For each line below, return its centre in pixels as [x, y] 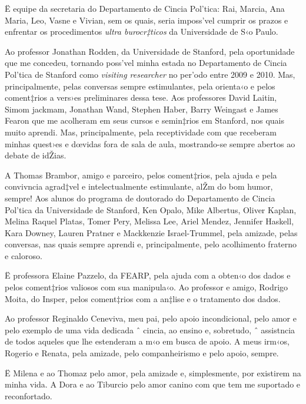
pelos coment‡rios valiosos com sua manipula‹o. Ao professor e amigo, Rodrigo [147, 287]
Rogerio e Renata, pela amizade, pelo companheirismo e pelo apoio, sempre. [142, 353]
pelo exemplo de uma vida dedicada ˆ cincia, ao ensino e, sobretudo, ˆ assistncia [150, 330]
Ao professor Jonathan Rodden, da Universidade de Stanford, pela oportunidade [150, 51]
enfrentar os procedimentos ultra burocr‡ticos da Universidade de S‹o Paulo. [142, 32]
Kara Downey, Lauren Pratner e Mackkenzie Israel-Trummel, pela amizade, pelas [151, 232]
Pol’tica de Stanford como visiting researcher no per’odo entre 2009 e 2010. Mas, [150, 74]
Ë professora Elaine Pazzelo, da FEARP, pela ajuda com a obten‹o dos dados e [148, 275]
